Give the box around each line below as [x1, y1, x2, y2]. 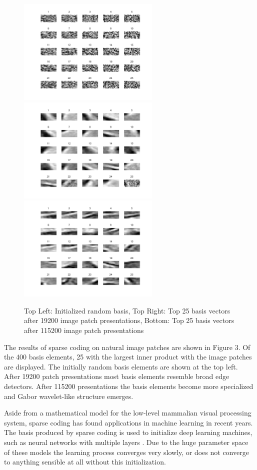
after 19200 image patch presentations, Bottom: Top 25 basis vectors [24, 315, 234, 325]
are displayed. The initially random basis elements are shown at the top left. [4, 361, 238, 371]
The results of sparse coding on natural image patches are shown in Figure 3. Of [4, 341, 250, 352]
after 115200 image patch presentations [24, 324, 144, 335]
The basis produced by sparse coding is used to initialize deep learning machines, [4, 427, 252, 437]
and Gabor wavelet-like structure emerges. [4, 390, 133, 401]
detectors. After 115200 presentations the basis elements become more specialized [4, 380, 253, 391]
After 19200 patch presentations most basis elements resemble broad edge [4, 371, 229, 381]
